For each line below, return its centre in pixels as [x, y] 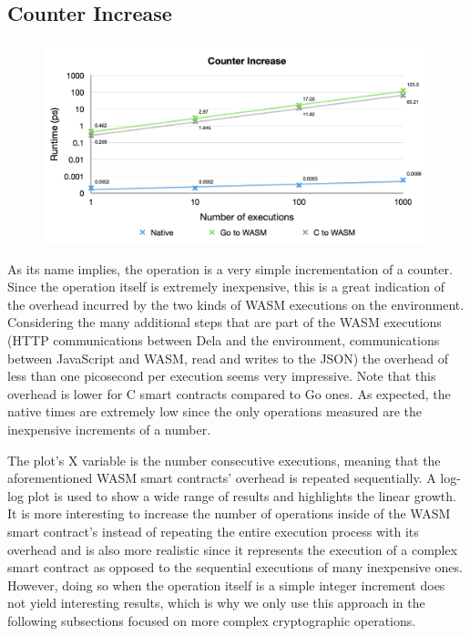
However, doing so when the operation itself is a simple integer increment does [226, 585]
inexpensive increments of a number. [109, 429]
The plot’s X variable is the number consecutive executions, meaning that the [224, 460]
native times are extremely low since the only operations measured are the [215, 411]
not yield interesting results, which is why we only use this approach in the [216, 603]
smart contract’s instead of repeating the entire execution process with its [213, 531]
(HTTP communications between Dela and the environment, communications [224, 340]
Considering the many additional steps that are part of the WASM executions [225, 322]
